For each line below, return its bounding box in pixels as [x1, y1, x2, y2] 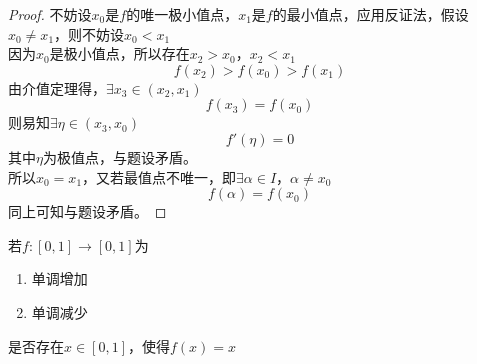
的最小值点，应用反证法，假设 [272, 4, 469, 24]
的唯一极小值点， [126, 4, 239, 24]
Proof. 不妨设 [8, 4, 92, 24]
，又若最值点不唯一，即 [82, 166, 237, 187]
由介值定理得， [8, 77, 106, 98]
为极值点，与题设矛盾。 [42, 146, 197, 167]
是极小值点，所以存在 [49, 43, 190, 64]
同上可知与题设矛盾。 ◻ [8, 201, 167, 222]
